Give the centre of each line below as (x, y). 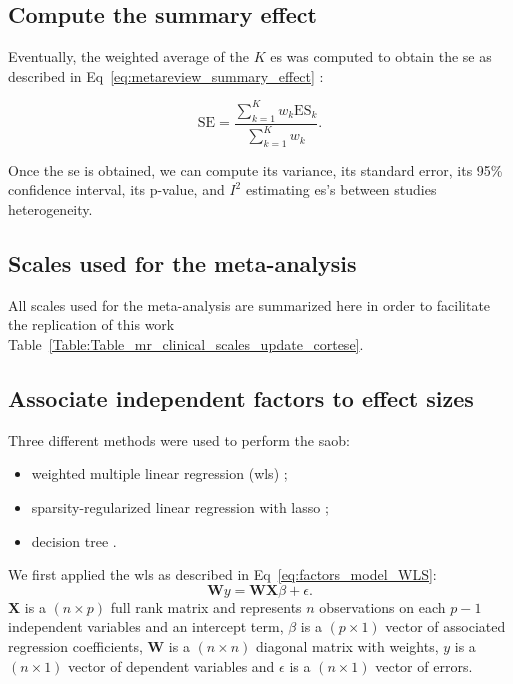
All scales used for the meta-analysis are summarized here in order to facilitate (249, 304)
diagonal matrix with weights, (347, 645)
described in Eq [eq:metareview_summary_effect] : (166, 75)
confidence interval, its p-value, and (116, 189)
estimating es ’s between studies (341, 189)
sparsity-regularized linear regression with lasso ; (180, 507)
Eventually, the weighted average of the (128, 56)
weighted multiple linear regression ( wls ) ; (159, 473)
